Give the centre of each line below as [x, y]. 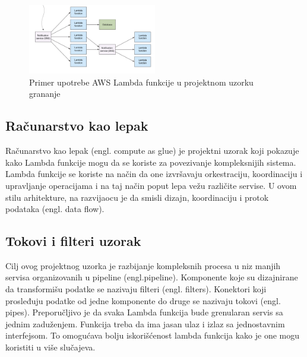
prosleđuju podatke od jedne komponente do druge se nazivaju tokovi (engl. [143, 300]
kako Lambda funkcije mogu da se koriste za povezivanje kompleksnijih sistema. [151, 162]
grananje [45, 94]
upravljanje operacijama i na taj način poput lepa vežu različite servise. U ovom [151, 185]
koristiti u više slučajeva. [50, 347]
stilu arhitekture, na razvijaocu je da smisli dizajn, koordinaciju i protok [137, 197]
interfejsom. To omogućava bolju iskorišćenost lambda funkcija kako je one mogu [153, 335]
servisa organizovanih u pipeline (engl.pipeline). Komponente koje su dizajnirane [152, 277]
